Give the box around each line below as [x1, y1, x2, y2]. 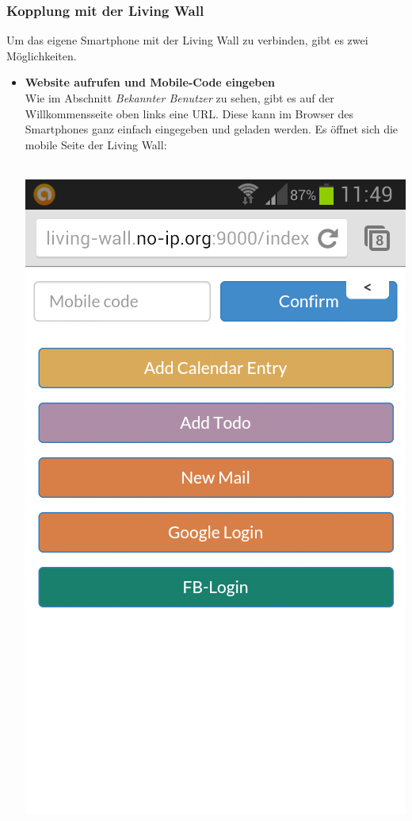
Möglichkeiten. [6, 47, 77, 64]
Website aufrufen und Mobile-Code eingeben [25, 74, 276, 91]
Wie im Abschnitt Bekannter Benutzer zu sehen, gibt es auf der [25, 90, 334, 106]
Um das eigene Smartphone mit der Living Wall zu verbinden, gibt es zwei [6, 32, 368, 48]
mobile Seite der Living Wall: [25, 136, 167, 152]
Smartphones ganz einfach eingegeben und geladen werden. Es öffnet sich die [25, 121, 399, 137]
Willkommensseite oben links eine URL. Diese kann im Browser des [25, 105, 354, 121]
